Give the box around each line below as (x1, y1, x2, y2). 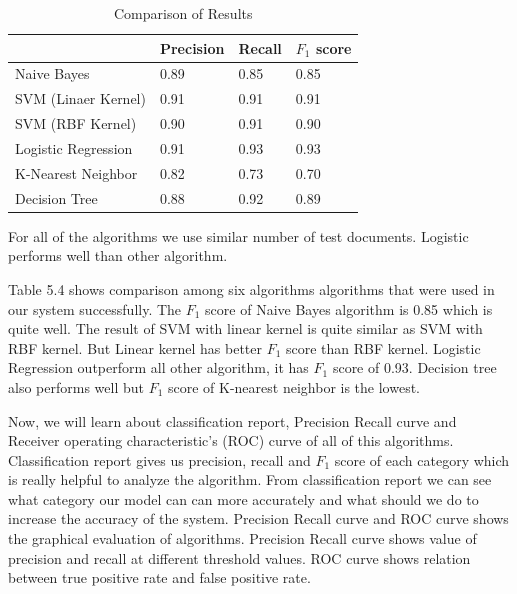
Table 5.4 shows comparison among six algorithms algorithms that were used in (8, 278, 495, 299)
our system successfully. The (8, 298, 182, 319)
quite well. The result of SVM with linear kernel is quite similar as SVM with (8, 318, 483, 339)
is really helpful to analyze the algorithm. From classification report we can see (8, 469, 492, 490)
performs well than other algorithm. (8, 245, 228, 266)
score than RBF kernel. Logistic (286, 337, 481, 358)
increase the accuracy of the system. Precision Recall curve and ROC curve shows (8, 508, 509, 529)
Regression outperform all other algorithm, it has (8, 357, 309, 378)
